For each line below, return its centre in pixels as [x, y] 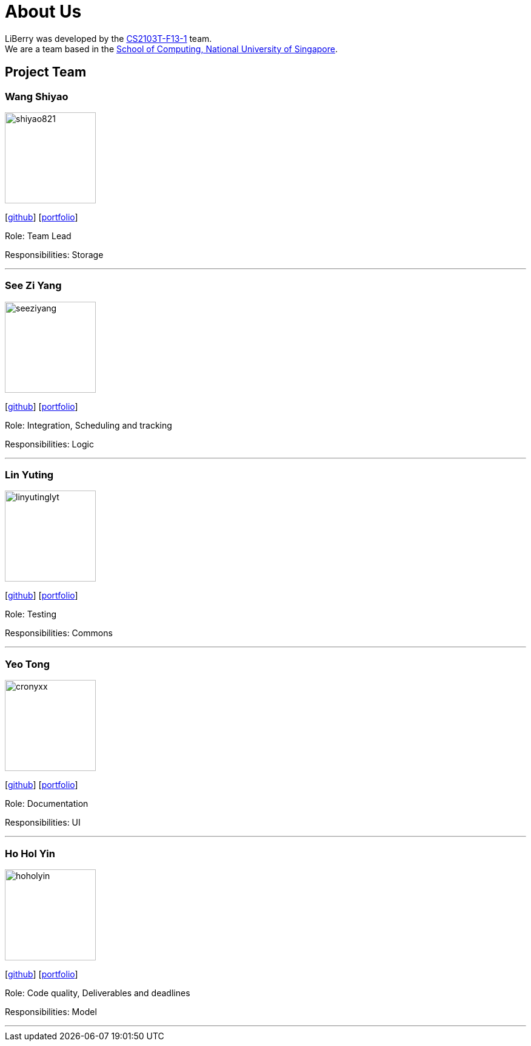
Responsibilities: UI [43, 823]
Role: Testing [31, 614]
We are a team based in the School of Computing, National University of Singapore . [172, 49]
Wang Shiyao [37, 96]
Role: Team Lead [38, 236]
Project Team [46, 72]
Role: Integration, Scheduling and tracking [88, 425]
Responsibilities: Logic [49, 444]
